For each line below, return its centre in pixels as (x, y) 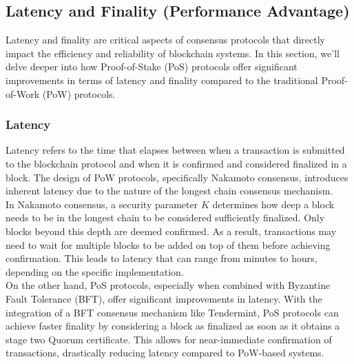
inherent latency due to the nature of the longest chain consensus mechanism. (169, 191)
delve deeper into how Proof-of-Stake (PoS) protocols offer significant (152, 67)
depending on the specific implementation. (95, 271)
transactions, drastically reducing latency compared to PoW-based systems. (165, 353)
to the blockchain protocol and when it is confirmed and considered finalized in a (176, 163)
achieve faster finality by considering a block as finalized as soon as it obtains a (173, 326)
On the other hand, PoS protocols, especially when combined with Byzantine (168, 285)
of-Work (23, 93)
